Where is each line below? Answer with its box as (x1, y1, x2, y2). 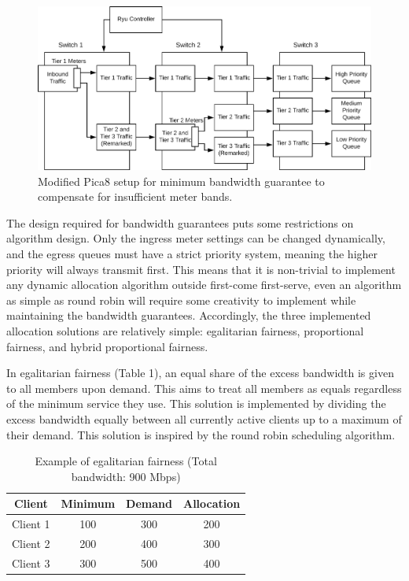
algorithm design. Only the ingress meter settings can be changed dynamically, (6, 230, 385, 246)
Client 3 (12, 554, 50, 571)
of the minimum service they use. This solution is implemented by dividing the (6, 395, 386, 412)
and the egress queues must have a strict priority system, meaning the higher (6, 246, 378, 262)
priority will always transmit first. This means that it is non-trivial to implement (6, 261, 396, 277)
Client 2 (12, 535, 50, 552)
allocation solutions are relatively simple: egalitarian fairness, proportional (6, 323, 364, 339)
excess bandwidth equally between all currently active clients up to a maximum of (6, 410, 402, 427)
